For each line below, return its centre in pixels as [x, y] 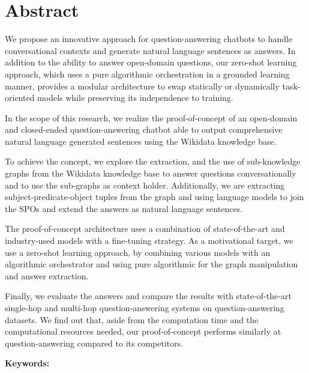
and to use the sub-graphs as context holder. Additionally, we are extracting [145, 185]
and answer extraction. [47, 275]
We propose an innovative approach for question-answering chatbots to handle [149, 39]
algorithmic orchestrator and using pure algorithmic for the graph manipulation [151, 264]
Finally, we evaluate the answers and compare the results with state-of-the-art [148, 296]
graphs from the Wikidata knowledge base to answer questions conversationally [151, 173]
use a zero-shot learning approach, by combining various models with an [138, 252]
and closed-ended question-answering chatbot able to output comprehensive [144, 129]
